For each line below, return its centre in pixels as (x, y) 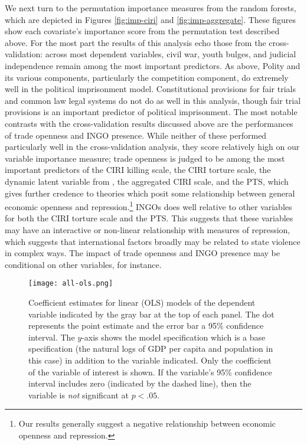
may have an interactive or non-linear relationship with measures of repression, (148, 229)
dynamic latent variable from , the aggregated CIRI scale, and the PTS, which (147, 181)
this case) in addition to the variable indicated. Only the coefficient (150, 360)
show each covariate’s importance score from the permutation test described (142, 31)
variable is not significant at (79, 395)
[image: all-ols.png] (71, 284)
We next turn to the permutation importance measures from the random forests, (151, 8)
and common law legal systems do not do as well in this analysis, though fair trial (153, 100)
